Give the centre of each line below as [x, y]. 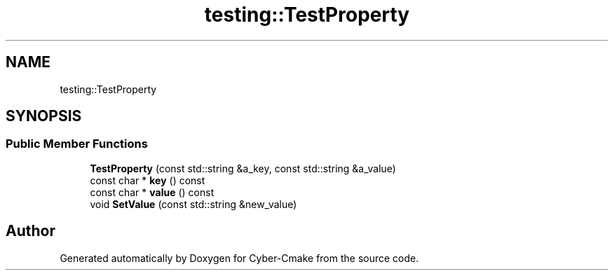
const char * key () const [148, 180]
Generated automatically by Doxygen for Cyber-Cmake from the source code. [239, 258]
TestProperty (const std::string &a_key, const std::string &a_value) [243, 168]
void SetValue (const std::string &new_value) [193, 204]
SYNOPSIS [44, 116]
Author [30, 231]
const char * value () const [152, 192]
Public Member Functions [77, 144]
